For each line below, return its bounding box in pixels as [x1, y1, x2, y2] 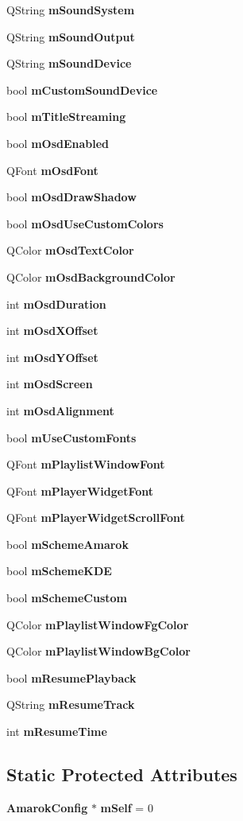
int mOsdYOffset [6, 348, 98, 365]
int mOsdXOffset [6, 322, 98, 339]
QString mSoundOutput [6, 28, 135, 45]
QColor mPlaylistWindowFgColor [6, 616, 189, 632]
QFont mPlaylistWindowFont [6, 456, 165, 473]
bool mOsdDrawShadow [6, 189, 137, 205]
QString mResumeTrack [6, 696, 135, 713]
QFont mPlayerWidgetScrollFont [6, 509, 185, 526]
